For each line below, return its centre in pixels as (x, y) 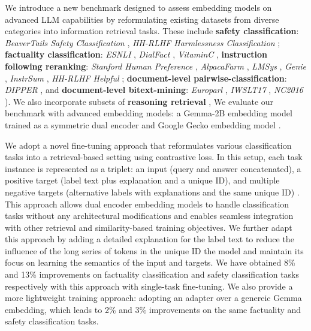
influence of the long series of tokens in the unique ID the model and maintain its (154, 250)
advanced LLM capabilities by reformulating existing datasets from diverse (142, 19)
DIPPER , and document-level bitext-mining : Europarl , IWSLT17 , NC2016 (154, 90)
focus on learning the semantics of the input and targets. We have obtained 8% (150, 262)
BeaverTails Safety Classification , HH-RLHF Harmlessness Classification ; (143, 42)
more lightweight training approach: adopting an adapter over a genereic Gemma (153, 298)
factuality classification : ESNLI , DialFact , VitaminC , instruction (136, 54)
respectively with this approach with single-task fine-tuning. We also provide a (149, 286)
